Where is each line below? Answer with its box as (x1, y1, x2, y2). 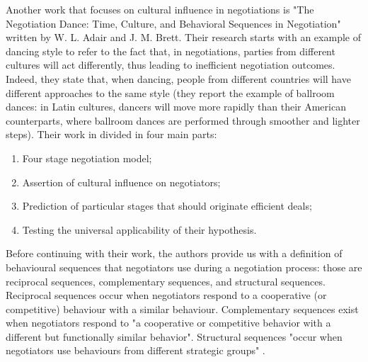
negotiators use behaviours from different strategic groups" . (6, 343, 265, 358)
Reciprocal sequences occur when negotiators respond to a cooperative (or (6, 288, 327, 302)
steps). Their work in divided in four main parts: (6, 127, 217, 142)
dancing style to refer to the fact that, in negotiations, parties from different (6, 43, 335, 58)
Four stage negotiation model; (22, 150, 152, 165)
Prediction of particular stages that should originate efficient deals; (22, 198, 312, 213)
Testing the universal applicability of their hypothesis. (22, 222, 257, 237)
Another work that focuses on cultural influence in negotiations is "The (6, 2, 314, 16)
